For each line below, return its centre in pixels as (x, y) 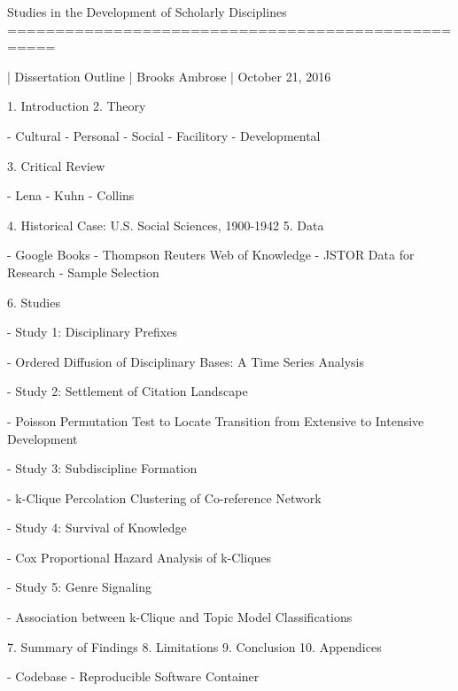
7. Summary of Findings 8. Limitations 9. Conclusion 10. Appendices (194, 646)
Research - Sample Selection (83, 272)
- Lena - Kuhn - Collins (71, 195)
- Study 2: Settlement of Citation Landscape (128, 391)
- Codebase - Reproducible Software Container (133, 676)
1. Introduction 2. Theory (77, 106)
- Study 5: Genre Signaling (80, 587)
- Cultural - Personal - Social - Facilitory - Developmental (164, 135)
